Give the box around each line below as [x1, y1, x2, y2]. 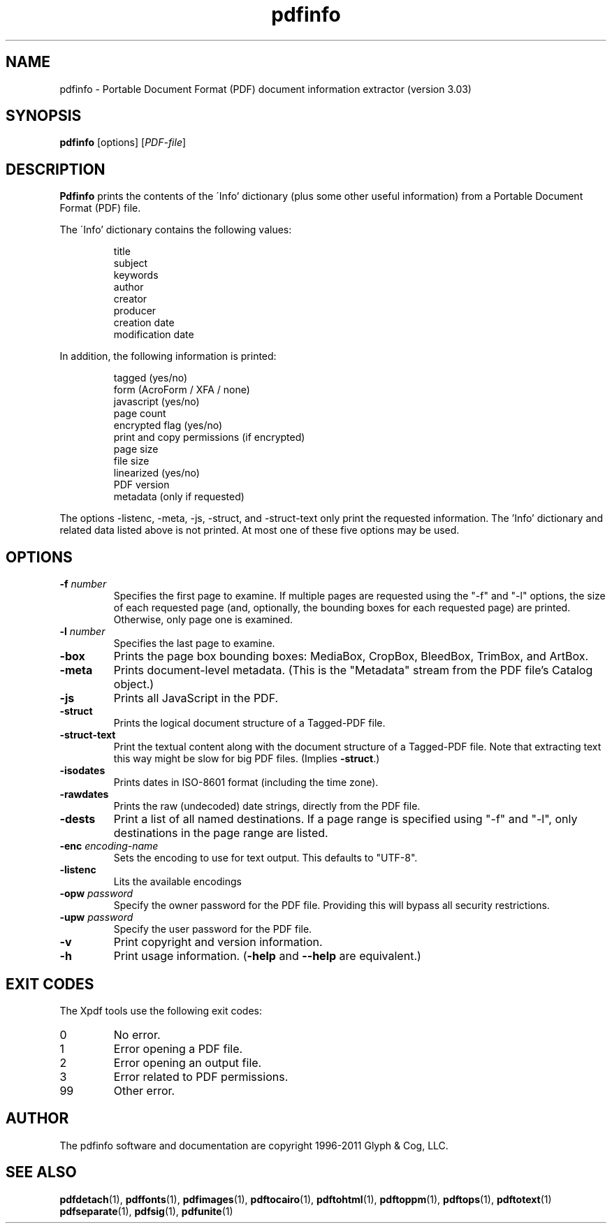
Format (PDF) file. [59, 202, 141, 214]
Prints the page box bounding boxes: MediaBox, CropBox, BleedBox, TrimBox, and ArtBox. [113, 649, 589, 664]
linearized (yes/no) [113, 467, 200, 479]
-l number [59, 625, 105, 638]
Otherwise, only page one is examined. [113, 613, 293, 626]
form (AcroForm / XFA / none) [113, 384, 250, 396]
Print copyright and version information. [113, 935, 323, 950]
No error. [113, 1027, 161, 1042]
